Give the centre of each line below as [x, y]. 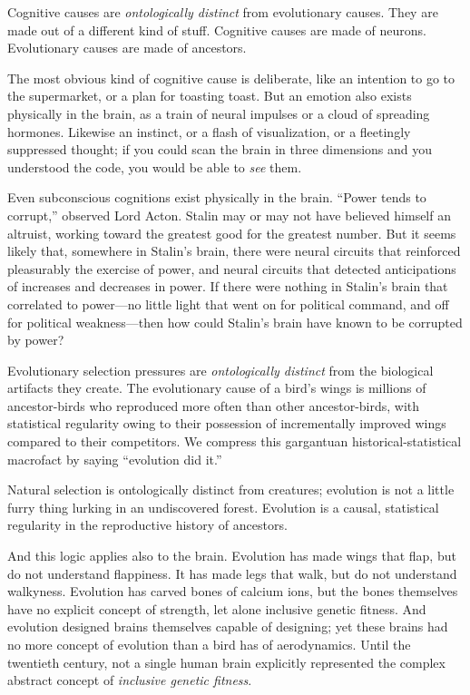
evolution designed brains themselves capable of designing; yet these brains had [228, 626]
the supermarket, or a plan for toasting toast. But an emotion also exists [210, 96]
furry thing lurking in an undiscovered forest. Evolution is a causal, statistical [223, 507]
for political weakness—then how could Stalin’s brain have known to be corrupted [235, 322]
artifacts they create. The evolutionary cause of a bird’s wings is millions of [217, 388]
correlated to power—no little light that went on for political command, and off [228, 303]
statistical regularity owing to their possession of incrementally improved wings [227, 423]
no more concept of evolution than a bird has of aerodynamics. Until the [209, 644]
